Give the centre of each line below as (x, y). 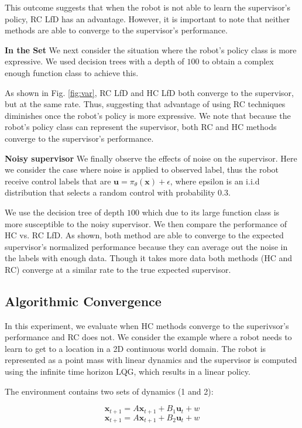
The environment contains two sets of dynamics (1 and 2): (109, 391)
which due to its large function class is (211, 212)
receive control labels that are (58, 181)
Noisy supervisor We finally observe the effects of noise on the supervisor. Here (151, 158)
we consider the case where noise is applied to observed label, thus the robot (142, 170)
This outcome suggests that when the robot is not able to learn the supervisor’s (148, 7)
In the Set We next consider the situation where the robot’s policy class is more (151, 49)
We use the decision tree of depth (65, 212)
